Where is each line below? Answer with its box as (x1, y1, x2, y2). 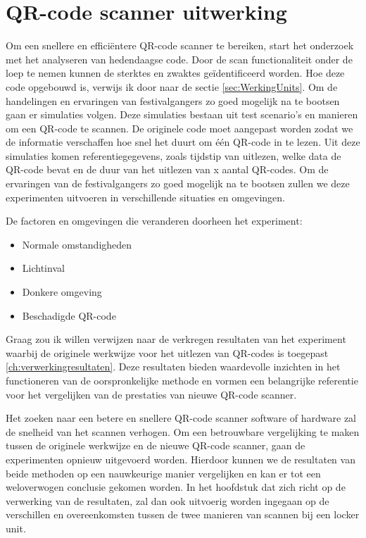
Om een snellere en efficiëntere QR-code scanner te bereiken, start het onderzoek (6, 38, 354, 53)
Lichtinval (22, 261, 65, 275)
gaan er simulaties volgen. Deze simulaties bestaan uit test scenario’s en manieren (6, 107, 358, 122)
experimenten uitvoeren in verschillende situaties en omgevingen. (6, 189, 286, 204)
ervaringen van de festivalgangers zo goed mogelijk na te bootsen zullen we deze (6, 176, 350, 191)
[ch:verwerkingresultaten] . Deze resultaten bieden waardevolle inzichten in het (6, 359, 341, 374)
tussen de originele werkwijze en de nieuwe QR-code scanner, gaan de (6, 438, 305, 453)
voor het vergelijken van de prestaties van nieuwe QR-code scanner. (6, 387, 297, 401)
